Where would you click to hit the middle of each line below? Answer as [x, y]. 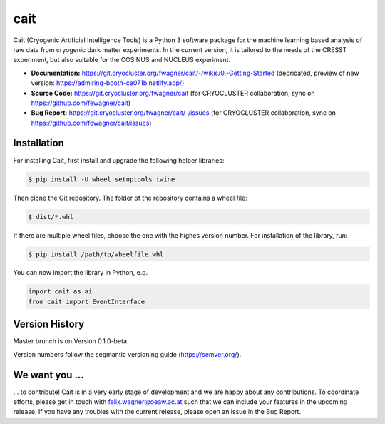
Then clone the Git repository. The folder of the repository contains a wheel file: [130, 198]
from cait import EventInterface [87, 301]
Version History [49, 324]
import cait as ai [60, 292]
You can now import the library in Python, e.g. [81, 273]
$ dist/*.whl [51, 217]
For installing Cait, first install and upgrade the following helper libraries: [119, 160]
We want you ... [49, 375]
